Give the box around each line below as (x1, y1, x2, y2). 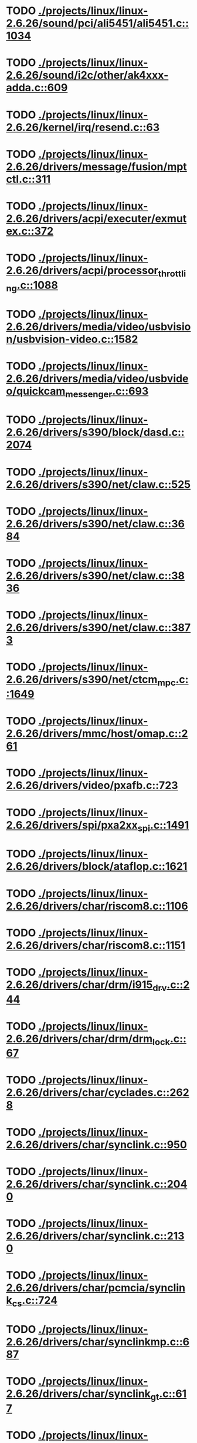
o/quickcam (6, 384, 66, 398)
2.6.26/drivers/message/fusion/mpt (6, 160, 188, 173)
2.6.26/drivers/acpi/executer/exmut (6, 212, 187, 225)
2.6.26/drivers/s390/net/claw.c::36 (6, 517, 185, 530)
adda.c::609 (6, 81, 68, 95)
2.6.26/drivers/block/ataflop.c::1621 (6, 860, 188, 873)
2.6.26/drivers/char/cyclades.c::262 (6, 1086, 189, 1099)
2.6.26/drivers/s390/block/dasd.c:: (6, 425, 185, 439)
